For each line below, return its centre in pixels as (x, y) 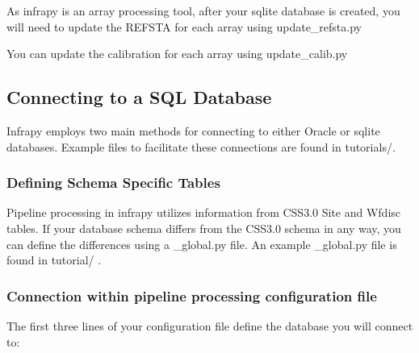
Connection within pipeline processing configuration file (192, 295)
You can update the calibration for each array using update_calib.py (177, 54)
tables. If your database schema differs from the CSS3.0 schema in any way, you (204, 228)
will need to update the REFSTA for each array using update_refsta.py (184, 26)
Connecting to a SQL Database (139, 97)
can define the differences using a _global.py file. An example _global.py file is (202, 244)
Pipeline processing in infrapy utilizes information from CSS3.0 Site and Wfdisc (204, 212)
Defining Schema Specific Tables (113, 183)
